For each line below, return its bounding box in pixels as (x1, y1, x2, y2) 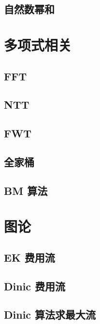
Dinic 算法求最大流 (4, 307, 96, 322)
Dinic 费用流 (4, 278, 66, 293)
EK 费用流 (4, 249, 55, 265)
